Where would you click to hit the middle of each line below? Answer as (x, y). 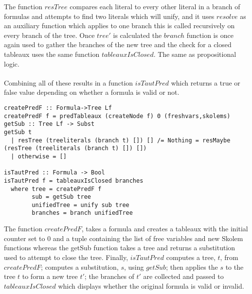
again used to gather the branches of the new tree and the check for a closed (118, 44)
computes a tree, (191, 257)
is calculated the (137, 35)
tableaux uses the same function (52, 54)
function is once (210, 35)
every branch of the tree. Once (49, 35)
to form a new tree (50, 276)
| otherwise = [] (39, 156)
